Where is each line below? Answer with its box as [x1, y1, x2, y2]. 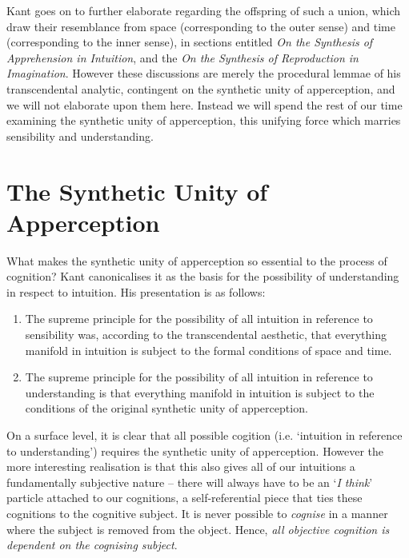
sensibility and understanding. [6, 127, 154, 144]
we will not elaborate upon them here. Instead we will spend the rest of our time [6, 96, 403, 113]
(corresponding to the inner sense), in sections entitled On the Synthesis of [6, 34, 373, 50]
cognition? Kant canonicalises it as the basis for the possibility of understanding [6, 268, 399, 285]
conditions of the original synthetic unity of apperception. [25, 400, 308, 417]
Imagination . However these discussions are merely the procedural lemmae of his [6, 65, 401, 82]
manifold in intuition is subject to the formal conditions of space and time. [25, 341, 392, 358]
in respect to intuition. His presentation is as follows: [6, 283, 266, 300]
